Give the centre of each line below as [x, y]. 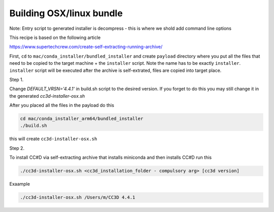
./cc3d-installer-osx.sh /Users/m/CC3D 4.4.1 [78, 198]
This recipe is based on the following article [55, 37]
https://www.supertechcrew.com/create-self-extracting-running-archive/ [86, 47]
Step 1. [16, 79]
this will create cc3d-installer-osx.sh [53, 139]
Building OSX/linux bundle [66, 13]
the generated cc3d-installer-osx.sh [47, 96]
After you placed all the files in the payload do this [62, 105]
